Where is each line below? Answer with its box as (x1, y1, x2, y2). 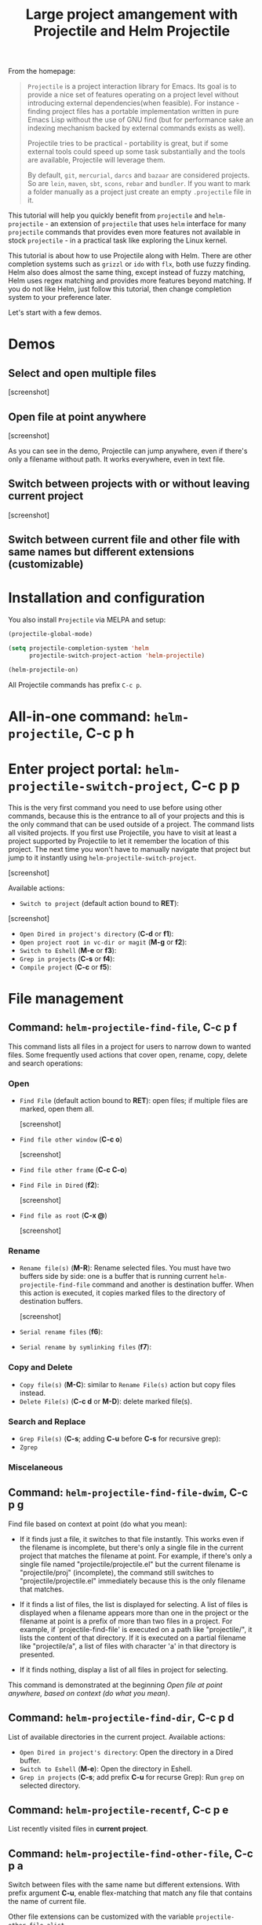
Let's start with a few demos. (8, 308, 102, 317)
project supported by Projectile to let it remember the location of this (8, 836, 230, 846)
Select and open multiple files (8, 367, 157, 380)
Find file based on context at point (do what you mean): (8, 1519, 187, 1529)
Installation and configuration (8, 589, 206, 607)
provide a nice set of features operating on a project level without (27, 90, 239, 100)
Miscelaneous (8, 1462, 64, 1473)
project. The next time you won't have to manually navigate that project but (8, 844, 251, 853)
